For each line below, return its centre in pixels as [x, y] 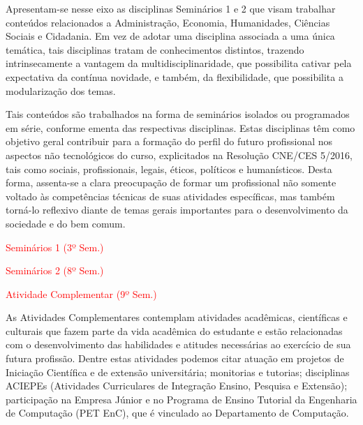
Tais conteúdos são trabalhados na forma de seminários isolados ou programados [178, 114]
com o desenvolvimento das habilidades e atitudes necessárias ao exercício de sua [178, 344]
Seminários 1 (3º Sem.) [55, 247]
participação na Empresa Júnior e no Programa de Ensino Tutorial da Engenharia [181, 399]
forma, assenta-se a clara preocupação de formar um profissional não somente [171, 182]
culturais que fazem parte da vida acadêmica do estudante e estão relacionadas [174, 330]
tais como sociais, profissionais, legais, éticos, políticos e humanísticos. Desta [169, 169]
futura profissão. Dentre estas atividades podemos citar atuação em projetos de [175, 358]
